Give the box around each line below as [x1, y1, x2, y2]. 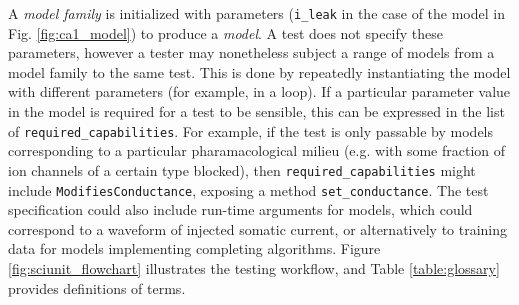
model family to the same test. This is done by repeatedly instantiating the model [8, 61, 511, 82]
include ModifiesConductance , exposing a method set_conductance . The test [8, 179, 489, 200]
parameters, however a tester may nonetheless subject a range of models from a [8, 42, 495, 63]
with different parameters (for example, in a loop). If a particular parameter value [8, 81, 511, 102]
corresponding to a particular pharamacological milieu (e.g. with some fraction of [8, 140, 506, 161]
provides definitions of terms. [8, 277, 186, 298]
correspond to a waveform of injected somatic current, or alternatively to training [8, 218, 508, 239]
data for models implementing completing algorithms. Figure [8, 238, 381, 259]
